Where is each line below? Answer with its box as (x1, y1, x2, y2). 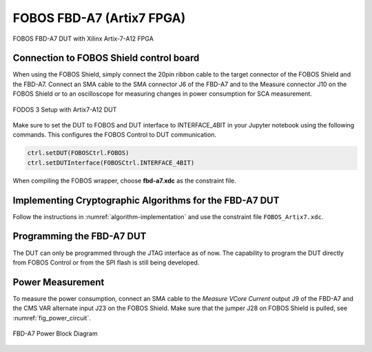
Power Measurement (12, 276, 105, 288)
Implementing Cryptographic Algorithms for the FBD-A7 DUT (12, 194, 280, 206)
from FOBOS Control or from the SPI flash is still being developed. (12, 258, 200, 267)
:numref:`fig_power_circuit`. (12, 313, 91, 322)
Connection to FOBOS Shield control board (12, 52, 200, 64)
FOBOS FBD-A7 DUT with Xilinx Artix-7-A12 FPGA (12, 34, 154, 43)
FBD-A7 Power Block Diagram (12, 329, 98, 338)
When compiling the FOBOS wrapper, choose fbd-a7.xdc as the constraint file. (12, 176, 237, 185)
